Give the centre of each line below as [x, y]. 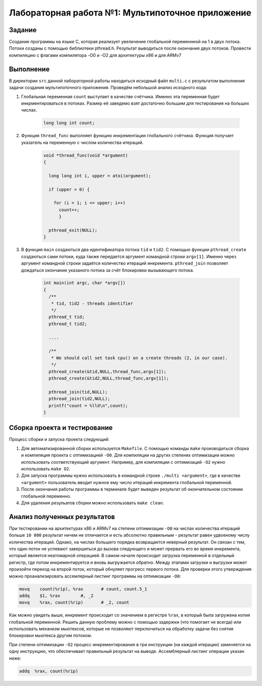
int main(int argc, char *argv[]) [84, 283]
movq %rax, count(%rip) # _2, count [74, 603]
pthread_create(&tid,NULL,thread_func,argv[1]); [108, 371]
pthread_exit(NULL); [73, 230]
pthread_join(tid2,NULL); [79, 399]
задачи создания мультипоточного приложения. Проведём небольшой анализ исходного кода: [108, 88]
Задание [23, 30]
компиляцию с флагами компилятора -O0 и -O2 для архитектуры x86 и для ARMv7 [95, 55]
